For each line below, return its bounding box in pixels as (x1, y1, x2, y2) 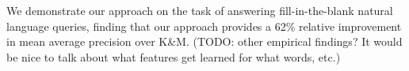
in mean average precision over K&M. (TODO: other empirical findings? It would (6, 33, 403, 50)
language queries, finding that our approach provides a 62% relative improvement (6, 17, 402, 34)
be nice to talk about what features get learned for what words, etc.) (6, 48, 341, 65)
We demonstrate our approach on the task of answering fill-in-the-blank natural (6, 2, 393, 18)
